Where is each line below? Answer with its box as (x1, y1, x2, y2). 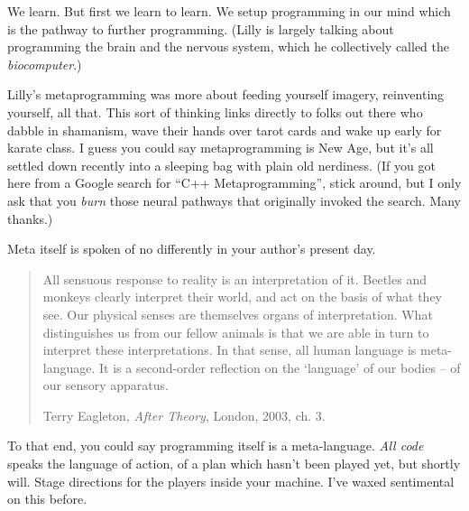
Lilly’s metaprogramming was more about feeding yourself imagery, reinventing (7, 85, 445, 104)
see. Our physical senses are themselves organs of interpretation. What (42, 304, 433, 323)
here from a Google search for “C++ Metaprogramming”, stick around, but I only (7, 173, 462, 192)
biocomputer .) (7, 54, 82, 73)
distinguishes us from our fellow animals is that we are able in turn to (42, 322, 429, 341)
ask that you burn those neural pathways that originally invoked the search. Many (7, 190, 462, 209)
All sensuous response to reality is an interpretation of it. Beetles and (42, 269, 427, 288)
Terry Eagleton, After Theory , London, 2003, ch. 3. (42, 405, 326, 424)
